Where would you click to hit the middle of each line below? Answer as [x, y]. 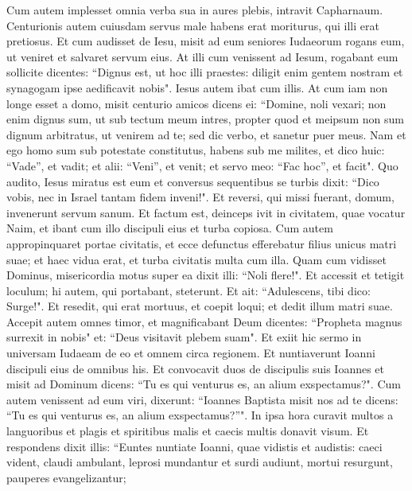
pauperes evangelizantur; [66, 477]
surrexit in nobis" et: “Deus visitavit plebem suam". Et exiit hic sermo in [184, 337]
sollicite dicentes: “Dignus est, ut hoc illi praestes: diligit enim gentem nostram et [205, 72]
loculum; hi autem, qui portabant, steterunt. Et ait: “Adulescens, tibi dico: [189, 290]
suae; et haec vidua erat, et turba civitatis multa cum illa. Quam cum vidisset [196, 259]
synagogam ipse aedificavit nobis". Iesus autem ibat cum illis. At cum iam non [197, 87]
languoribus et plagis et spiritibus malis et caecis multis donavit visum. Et [188, 431]
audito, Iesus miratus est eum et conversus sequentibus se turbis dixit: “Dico [193, 181]
